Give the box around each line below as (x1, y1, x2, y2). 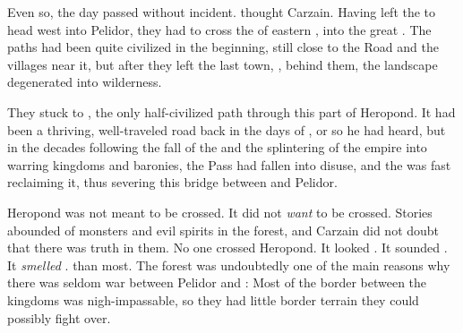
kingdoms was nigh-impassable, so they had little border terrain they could (7, 290, 419, 309)
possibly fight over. (7, 308, 111, 327)
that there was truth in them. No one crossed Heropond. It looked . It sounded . (7, 238, 448, 257)
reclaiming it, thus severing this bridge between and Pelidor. (7, 173, 338, 192)
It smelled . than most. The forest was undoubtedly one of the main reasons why (7, 255, 450, 274)
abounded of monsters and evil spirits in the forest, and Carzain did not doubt (7, 220, 440, 239)
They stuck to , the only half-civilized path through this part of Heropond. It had (7, 102, 456, 121)
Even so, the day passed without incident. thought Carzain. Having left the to (7, 3, 436, 21)
